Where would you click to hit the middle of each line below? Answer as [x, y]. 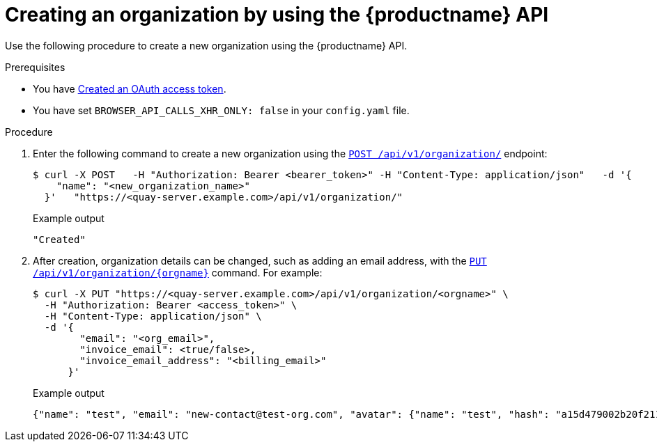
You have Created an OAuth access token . [130, 88]
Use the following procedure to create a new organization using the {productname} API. [206, 45]
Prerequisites [35, 67]
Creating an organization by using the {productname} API [277, 15]
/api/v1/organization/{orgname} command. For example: [178, 272]
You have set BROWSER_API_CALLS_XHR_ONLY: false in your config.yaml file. [221, 110]
